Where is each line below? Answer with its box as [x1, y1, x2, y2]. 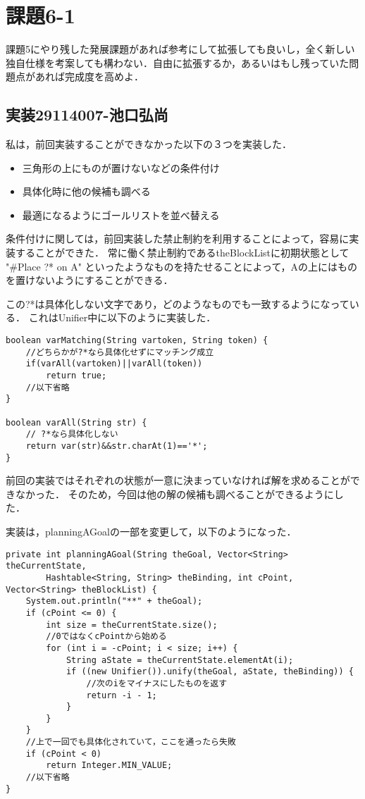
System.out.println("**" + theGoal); [25, 596, 203, 607]
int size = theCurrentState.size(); [46, 619, 218, 630]
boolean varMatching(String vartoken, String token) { [6, 335, 268, 346]
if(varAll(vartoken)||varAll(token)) [25, 359, 203, 369]
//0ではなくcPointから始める [46, 631, 167, 642]
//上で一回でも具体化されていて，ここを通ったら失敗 [25, 737, 236, 748]
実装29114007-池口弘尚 [6, 104, 168, 125]
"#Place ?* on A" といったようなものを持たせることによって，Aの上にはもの [6, 259, 357, 273]
